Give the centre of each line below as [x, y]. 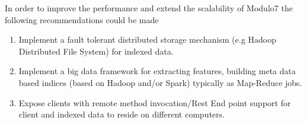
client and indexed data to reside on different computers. [122, 114]
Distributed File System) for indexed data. [96, 51]
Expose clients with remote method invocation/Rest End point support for [155, 102]
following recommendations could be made [82, 19]
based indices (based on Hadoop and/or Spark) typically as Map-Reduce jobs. [160, 82]
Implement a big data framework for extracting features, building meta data [157, 71]
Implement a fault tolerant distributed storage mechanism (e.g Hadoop [147, 39]
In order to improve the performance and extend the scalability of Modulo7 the [149, 8]
